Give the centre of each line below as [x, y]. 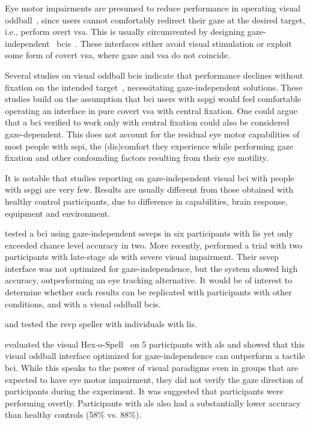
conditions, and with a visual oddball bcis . [83, 303]
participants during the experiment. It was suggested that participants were [144, 391]
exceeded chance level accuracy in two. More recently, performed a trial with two [154, 245]
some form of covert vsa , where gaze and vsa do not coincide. [117, 55]
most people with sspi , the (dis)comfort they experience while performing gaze [149, 146]
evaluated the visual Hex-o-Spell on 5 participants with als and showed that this [155, 344]
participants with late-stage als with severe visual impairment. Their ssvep [142, 257]
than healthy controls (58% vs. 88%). [73, 414]
